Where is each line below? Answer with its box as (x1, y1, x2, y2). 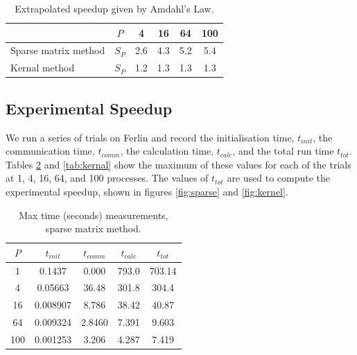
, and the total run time (232, 144, 334, 158)
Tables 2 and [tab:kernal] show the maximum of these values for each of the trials (6, 157, 351, 171)
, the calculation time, (120, 144, 214, 158)
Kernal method (10, 60, 75, 75)
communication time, (6, 144, 95, 158)
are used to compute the (227, 171, 331, 185)
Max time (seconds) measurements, (19, 207, 168, 222)
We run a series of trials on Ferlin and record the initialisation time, (6, 130, 295, 144)
